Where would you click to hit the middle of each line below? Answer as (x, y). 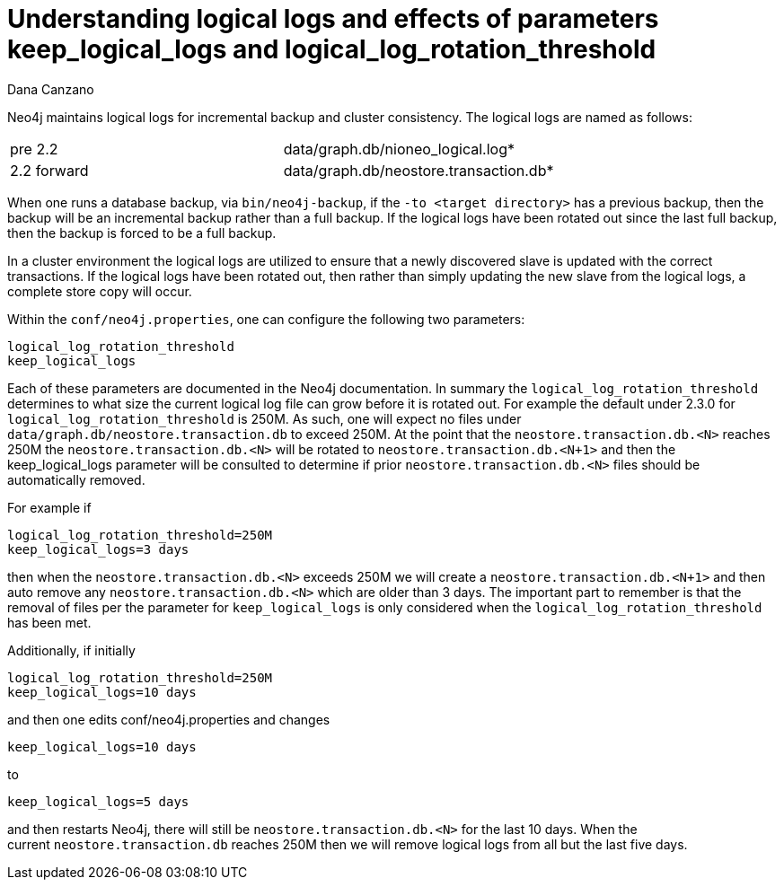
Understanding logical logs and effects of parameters (333, 19)
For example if (49, 507)
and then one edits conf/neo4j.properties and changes (169, 719)
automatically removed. (76, 479)
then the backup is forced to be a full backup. (142, 233)
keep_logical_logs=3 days (98, 549)
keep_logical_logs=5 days (98, 801)
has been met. (49, 622)
